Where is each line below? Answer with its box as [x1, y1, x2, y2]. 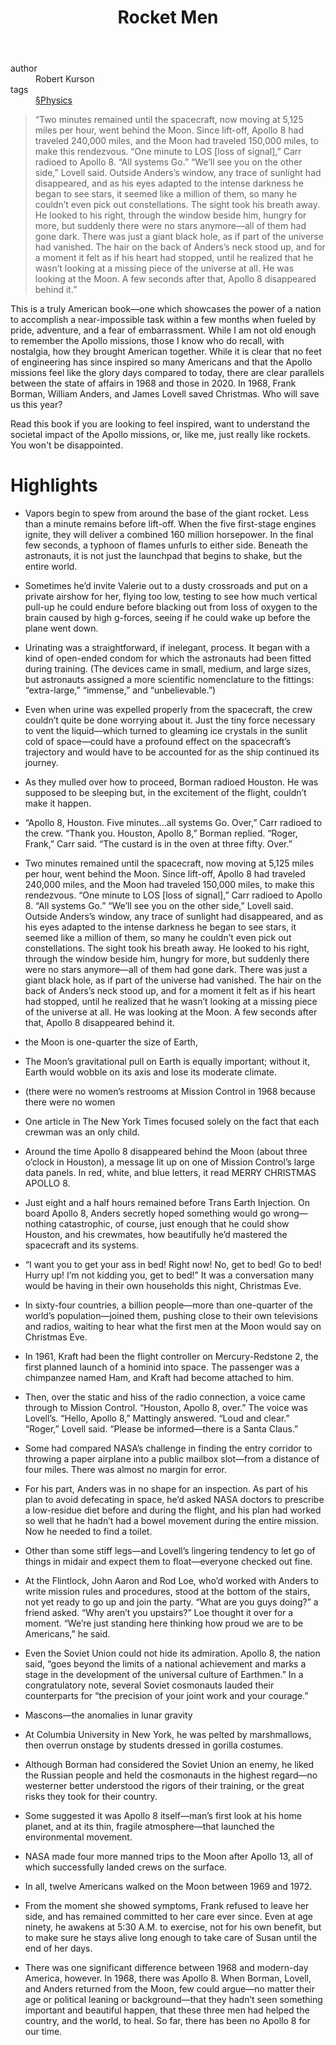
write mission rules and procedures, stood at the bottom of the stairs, [24, 1586, 311, 1598]
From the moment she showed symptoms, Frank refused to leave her [24, 1900, 310, 1912]
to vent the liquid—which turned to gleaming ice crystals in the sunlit [24, 725, 308, 737]
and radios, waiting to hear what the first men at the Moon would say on [24, 1321, 322, 1333]
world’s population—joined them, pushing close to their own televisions [24, 1310, 318, 1322]
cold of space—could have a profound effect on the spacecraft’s [24, 736, 292, 748]
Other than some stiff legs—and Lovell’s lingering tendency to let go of [24, 1545, 316, 1557]
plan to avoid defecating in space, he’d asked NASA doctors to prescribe [24, 1494, 325, 1506]
